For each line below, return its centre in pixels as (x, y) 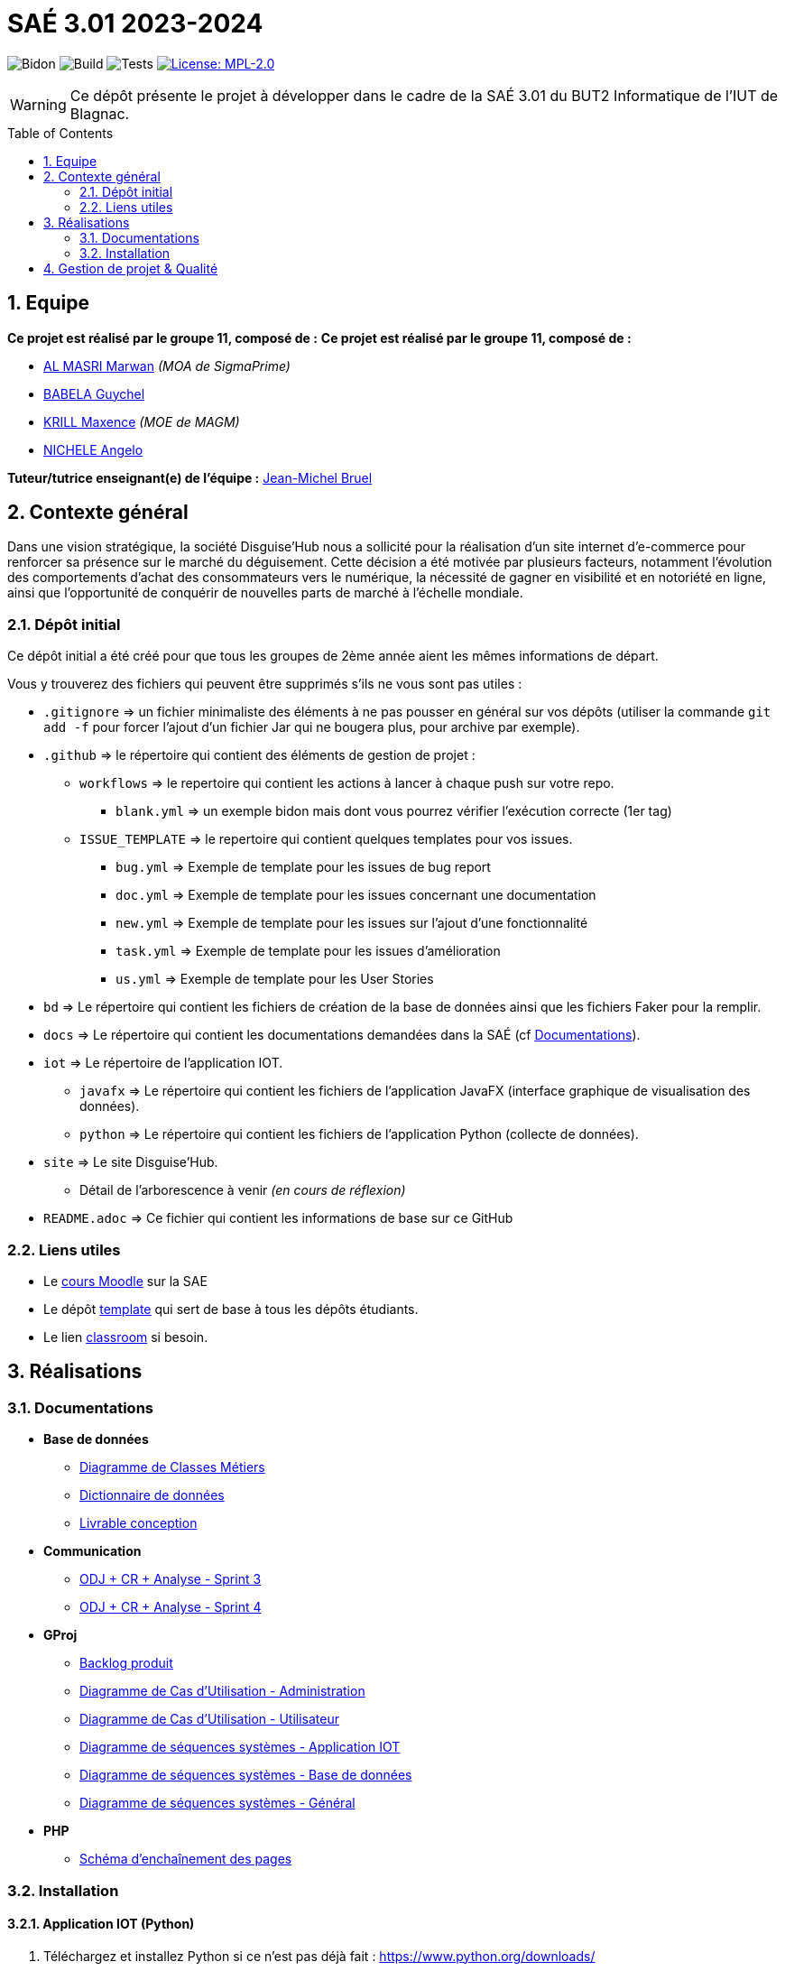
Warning (38, 104)
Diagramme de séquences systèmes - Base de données (246, 1775)
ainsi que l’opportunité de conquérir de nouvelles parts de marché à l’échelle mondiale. (265, 593)
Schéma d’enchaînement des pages (186, 1859)
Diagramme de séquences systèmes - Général (217, 1803)
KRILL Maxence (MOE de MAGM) (142, 421)
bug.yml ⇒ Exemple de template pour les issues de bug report (303, 867)
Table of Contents (60, 133)
